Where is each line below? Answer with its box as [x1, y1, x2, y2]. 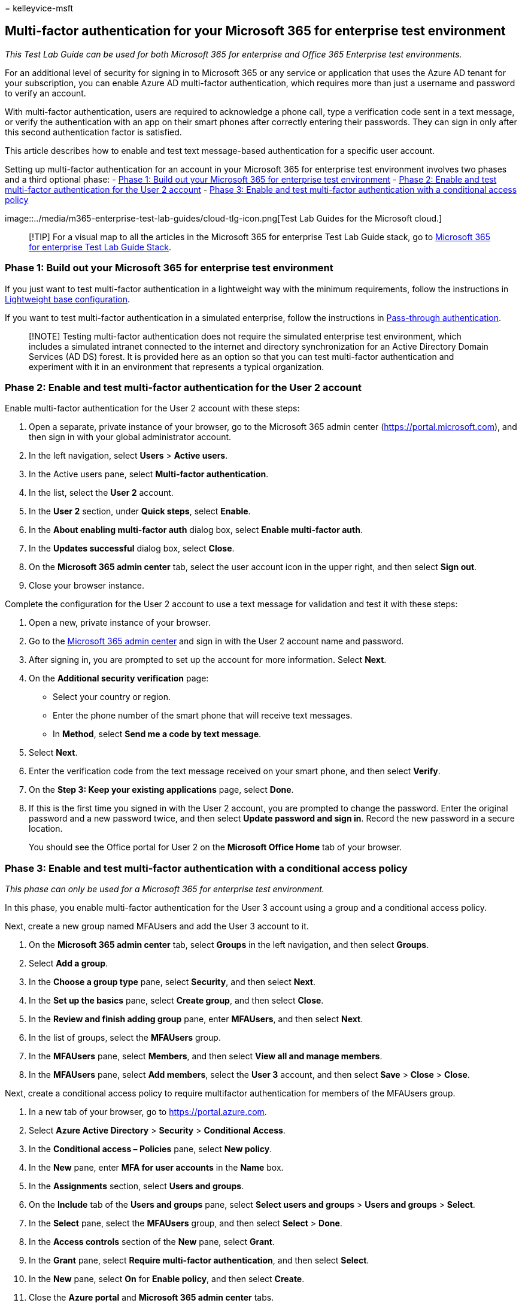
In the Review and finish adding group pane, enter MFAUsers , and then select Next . [29, 1014, 363, 1025]
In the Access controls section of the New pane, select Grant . [29, 1237, 275, 1247]
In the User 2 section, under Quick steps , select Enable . [29, 506, 251, 517]
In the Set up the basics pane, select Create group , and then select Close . [29, 995, 324, 1006]
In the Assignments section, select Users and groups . [29, 1181, 244, 1192]
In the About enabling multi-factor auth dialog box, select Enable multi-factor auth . [29, 525, 363, 535]
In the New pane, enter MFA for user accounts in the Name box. [29, 1162, 284, 1173]
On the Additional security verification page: [29, 673, 209, 684]
